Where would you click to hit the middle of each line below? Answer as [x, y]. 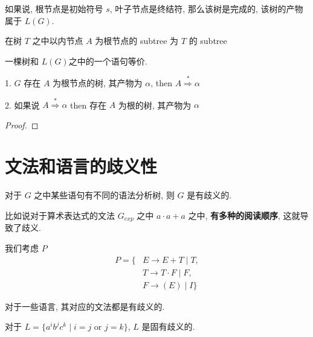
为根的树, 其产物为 [155, 105]
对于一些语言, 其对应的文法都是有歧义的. [85, 306]
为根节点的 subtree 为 [137, 41]
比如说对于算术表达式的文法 [60, 215]
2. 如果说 [22, 105]
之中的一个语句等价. [108, 61]
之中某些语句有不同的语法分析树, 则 [104, 195]
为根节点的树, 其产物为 [98, 82]
